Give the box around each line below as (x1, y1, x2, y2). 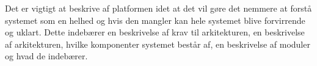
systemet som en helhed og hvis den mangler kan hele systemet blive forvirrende (5, 13, 305, 26)
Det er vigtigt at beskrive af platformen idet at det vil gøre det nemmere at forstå (5, 2, 312, 14)
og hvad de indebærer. (5, 50, 88, 62)
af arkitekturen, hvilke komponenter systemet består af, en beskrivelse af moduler (5, 37, 310, 50)
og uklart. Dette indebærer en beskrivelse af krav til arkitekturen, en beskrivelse (5, 26, 305, 38)
